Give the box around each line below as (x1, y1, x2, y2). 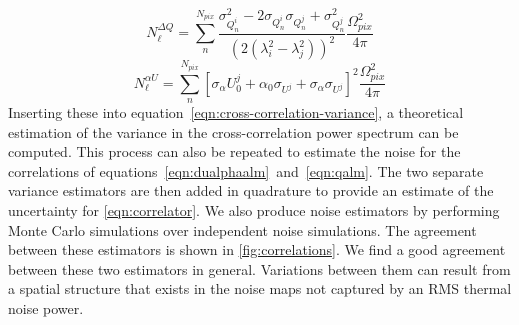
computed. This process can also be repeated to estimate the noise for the (8, 141, 461, 162)
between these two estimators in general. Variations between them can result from (8, 258, 511, 279)
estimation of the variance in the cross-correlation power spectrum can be (8, 121, 459, 142)
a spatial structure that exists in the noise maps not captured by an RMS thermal (8, 278, 512, 299)
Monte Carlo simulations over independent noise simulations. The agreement (8, 219, 477, 240)
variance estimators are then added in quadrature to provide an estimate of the (8, 180, 494, 201)
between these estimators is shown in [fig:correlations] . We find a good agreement (8, 239, 506, 260)
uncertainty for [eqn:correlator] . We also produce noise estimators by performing (8, 199, 500, 220)
